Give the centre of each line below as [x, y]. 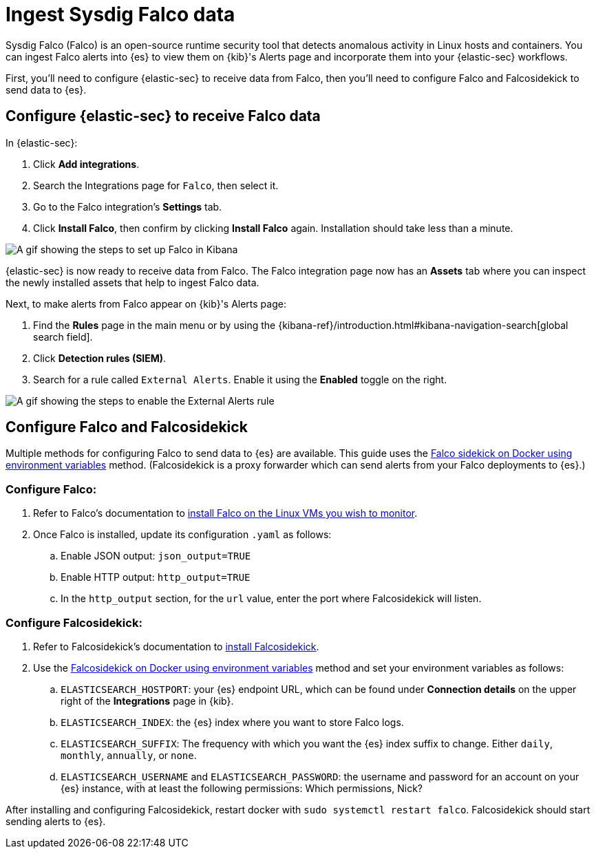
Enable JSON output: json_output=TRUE [156, 556]
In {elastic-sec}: [42, 142]
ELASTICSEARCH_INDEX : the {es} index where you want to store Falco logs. [232, 722]
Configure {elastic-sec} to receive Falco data [163, 116]
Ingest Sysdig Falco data [120, 14]
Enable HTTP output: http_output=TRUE [156, 577]
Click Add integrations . [86, 164]
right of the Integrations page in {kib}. [147, 701]
